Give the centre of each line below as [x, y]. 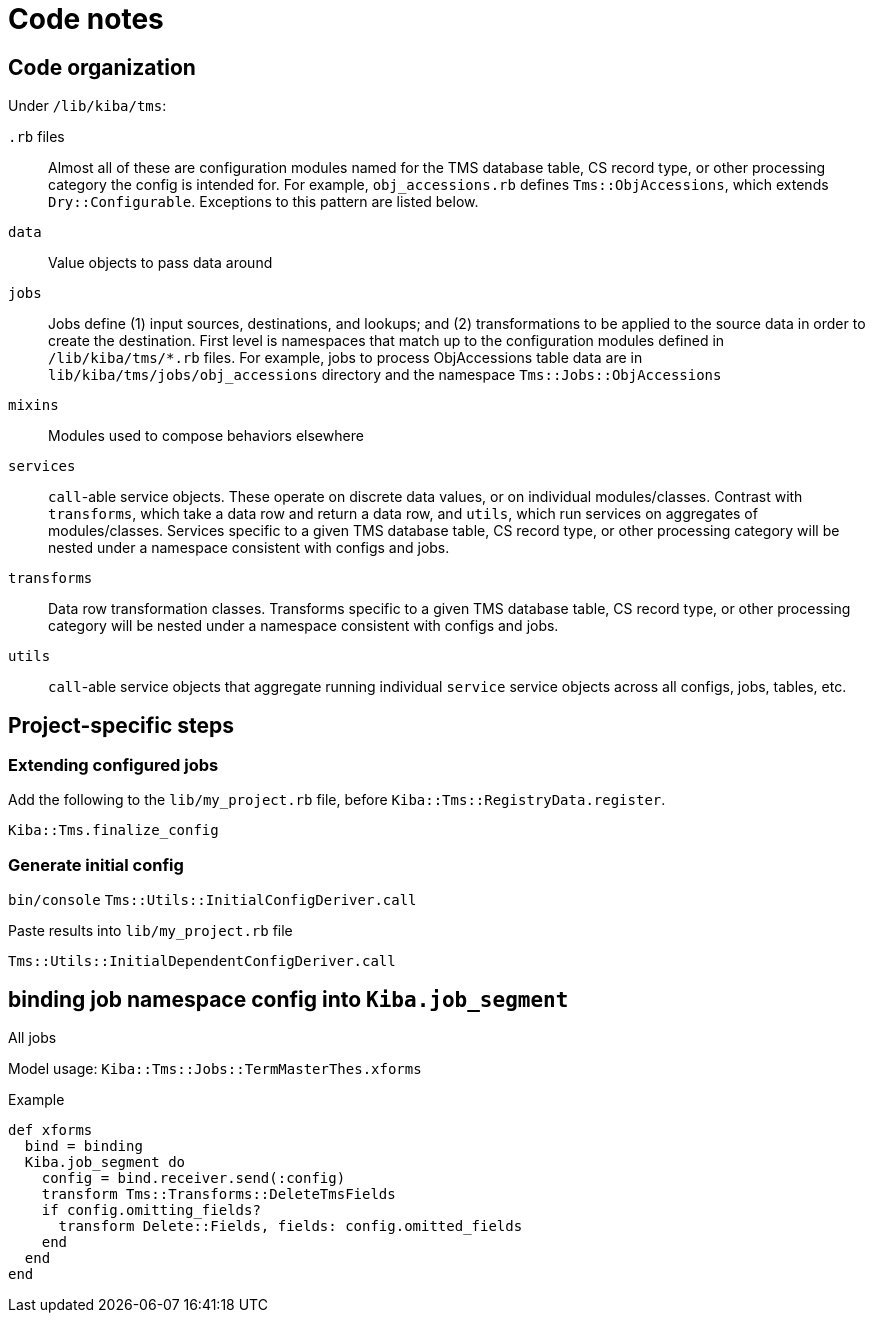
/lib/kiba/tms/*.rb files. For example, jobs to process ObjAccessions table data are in [345, 358]
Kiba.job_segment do [105, 1161]
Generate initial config [96, 864]
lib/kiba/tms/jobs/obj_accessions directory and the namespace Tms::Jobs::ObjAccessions [385, 375]
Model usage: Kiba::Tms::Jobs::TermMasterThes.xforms [215, 1068]
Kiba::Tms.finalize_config [113, 830]
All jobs [32, 1037]
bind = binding [83, 1145]
